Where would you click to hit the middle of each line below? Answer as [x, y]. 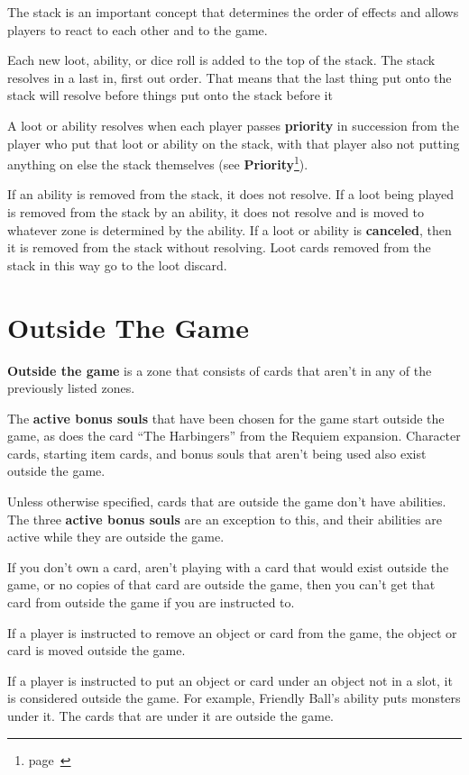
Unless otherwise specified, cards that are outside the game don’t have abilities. [227, 501]
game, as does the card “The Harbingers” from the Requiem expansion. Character [234, 436]
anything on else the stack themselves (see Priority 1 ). [158, 163]
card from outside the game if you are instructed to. [151, 602]
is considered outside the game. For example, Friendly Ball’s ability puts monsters [234, 698]
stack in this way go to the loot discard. [117, 264]
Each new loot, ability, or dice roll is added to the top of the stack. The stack [221, 60]
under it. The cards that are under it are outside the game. [171, 716]
